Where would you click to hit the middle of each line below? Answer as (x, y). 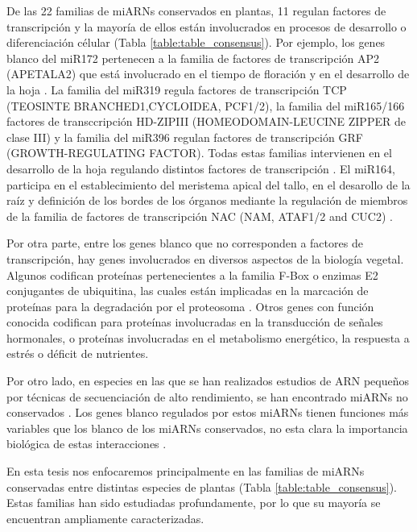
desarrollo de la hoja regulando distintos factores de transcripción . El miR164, (201, 168)
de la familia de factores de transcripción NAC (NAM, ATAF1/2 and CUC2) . (200, 216)
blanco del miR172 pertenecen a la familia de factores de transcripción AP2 (193, 58)
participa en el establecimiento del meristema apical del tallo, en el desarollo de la (208, 184)
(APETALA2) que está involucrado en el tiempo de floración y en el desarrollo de (208, 74)
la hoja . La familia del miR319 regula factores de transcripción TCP (177, 89)
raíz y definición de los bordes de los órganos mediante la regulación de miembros (207, 200)
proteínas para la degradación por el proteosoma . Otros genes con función (190, 306)
